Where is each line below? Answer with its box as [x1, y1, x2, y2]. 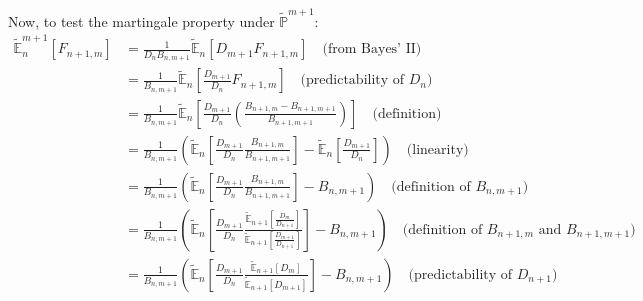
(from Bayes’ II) [322, 42, 422, 57]
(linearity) [406, 142, 469, 157]
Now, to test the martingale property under [8, 10, 275, 31]
